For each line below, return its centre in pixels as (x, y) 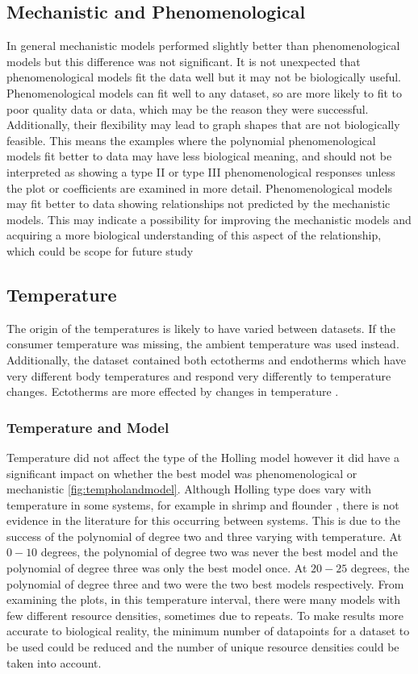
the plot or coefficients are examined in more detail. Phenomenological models (199, 187)
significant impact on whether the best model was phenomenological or (182, 473)
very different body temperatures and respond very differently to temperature (199, 375)
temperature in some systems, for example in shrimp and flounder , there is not (203, 504)
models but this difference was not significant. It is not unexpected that (184, 61)
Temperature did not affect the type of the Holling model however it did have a (203, 457)
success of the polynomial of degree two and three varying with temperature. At (205, 536)
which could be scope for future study (100, 250)
